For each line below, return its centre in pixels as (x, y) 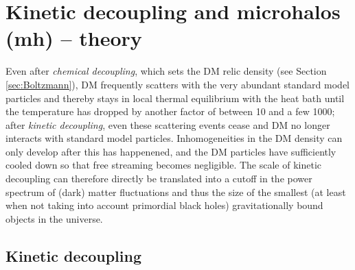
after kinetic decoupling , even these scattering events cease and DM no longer (168, 124)
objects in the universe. (54, 218)
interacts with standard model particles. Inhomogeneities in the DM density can (174, 138)
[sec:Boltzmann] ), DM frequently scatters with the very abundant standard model (177, 84)
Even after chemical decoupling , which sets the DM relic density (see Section (166, 71)
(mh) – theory (74, 38)
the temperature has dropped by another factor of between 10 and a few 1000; (170, 111)
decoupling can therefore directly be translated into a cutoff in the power (159, 179)
